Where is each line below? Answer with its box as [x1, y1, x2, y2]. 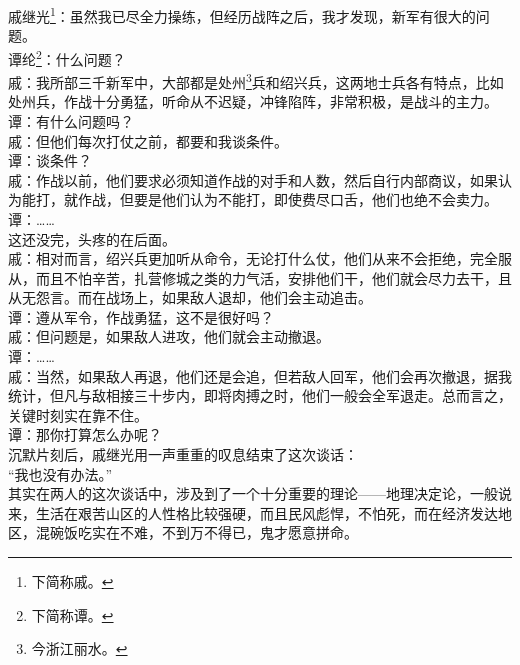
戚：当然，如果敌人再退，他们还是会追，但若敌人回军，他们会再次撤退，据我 [8, 365, 512, 386]
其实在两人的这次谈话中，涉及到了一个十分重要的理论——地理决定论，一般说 [8, 483, 512, 504]
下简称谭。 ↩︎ [31, 604, 114, 625]
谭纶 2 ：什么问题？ [8, 45, 126, 69]
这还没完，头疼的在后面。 [8, 228, 176, 249]
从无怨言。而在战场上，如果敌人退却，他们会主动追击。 [8, 287, 372, 308]
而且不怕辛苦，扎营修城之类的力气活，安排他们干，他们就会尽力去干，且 [35, 267, 512, 288]
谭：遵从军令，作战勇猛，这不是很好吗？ [8, 306, 274, 327]
